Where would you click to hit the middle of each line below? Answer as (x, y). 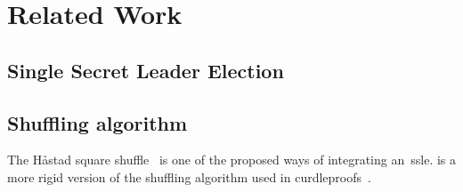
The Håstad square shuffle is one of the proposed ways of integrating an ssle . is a (231, 160)
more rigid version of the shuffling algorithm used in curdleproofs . (189, 176)
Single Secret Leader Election (146, 70)
